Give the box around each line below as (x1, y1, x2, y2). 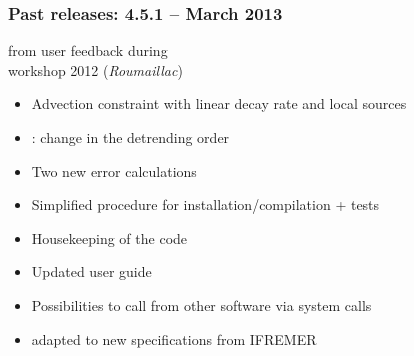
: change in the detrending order (31, 127, 230, 147)
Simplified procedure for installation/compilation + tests (31, 194, 380, 215)
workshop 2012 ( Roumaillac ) (8, 59, 183, 80)
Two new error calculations (31, 160, 197, 181)
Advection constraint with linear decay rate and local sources (31, 93, 407, 114)
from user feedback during (8, 40, 168, 61)
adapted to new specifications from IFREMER (31, 328, 317, 349)
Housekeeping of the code (31, 227, 188, 248)
